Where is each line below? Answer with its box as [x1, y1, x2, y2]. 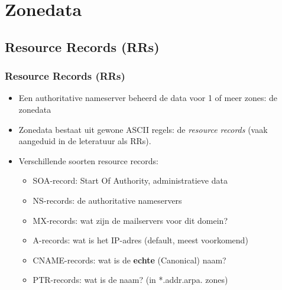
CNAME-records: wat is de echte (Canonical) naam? [33, 253, 226, 266]
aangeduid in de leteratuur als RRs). [18, 135, 151, 147]
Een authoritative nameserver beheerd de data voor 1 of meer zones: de [18, 92, 278, 104]
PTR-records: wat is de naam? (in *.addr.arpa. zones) [33, 273, 228, 286]
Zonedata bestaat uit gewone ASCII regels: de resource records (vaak [18, 123, 268, 135]
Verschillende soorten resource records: [18, 154, 158, 167]
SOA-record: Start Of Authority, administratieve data [33, 174, 228, 187]
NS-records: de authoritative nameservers [33, 194, 182, 206]
